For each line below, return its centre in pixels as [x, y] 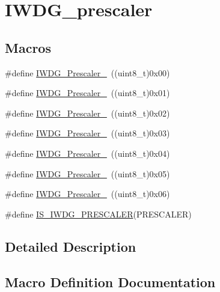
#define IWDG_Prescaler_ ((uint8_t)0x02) [87, 113]
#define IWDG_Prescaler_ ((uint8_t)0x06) [87, 194]
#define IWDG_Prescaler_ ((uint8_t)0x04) [87, 153]
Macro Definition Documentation [110, 281]
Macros [28, 47]
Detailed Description [71, 246]
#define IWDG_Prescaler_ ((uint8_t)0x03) [87, 133]
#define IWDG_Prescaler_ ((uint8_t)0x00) [87, 72]
